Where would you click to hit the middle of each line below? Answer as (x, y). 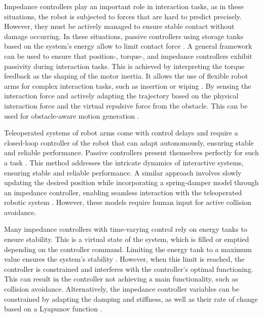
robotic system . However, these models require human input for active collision (128, 202)
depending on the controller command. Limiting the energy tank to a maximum (128, 249)
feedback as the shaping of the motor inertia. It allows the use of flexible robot (126, 76)
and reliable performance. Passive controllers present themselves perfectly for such (131, 152)
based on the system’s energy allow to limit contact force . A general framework (128, 46)
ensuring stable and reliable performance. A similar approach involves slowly (123, 172)
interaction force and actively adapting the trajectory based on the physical (121, 96)
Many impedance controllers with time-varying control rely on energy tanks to (126, 229)
